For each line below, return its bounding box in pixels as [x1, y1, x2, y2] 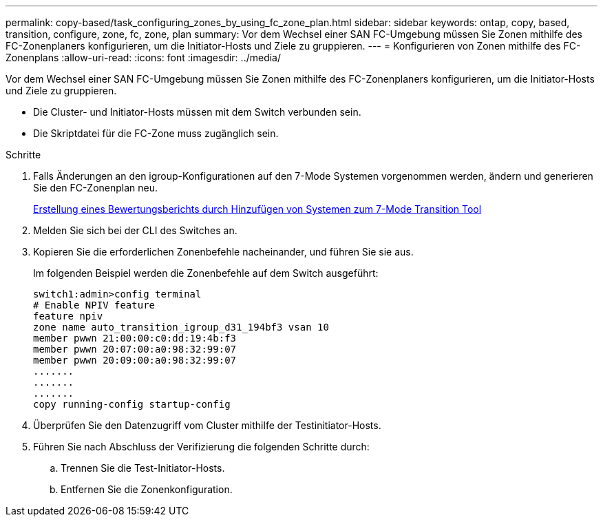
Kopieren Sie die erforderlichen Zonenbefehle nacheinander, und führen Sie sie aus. [33, 246, 414, 258]
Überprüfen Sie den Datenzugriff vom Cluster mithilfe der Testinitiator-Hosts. [33, 419, 381, 431]
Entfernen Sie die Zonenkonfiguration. [61, 483, 233, 495]
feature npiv [33, 311, 103, 322]
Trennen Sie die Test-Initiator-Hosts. [61, 462, 225, 474]
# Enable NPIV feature [33, 300, 156, 311]
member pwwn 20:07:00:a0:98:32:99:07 [33, 344, 237, 355]
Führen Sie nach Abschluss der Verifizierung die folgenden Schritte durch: [33, 441, 370, 452]
